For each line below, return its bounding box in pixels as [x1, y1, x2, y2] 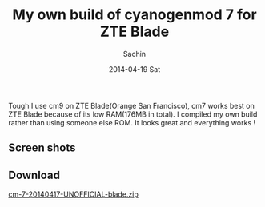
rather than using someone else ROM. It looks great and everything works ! [8, 117, 256, 127]
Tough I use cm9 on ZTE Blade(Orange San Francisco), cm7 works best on [8, 101, 255, 110]
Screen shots [8, 141, 76, 155]
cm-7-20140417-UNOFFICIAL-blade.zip [8, 189, 139, 199]
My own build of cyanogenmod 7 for [11, 6, 258, 24]
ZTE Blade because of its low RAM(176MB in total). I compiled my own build [8, 109, 258, 119]
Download [8, 168, 60, 181]
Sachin [122, 49, 147, 58]
